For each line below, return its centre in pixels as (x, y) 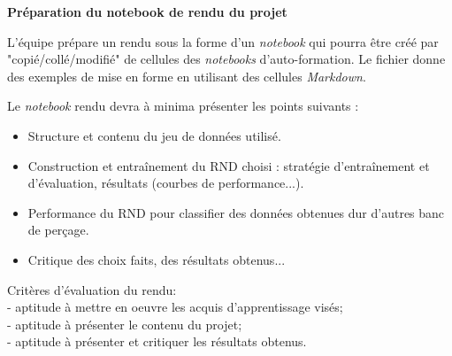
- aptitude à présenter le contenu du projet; (125, 324)
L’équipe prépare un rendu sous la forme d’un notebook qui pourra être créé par (223, 41)
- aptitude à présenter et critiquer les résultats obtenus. (157, 341)
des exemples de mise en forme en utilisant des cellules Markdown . (187, 76)
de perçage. (58, 230)
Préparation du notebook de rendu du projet (147, 12)
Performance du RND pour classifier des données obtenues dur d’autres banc (236, 212)
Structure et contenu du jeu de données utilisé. (154, 135)
